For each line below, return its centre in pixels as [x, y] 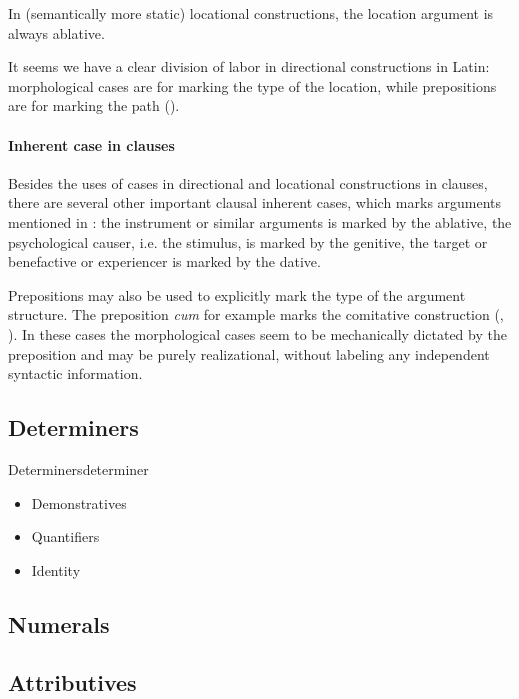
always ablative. [56, 32]
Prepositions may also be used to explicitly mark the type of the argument [237, 294]
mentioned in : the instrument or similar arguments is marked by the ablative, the [260, 221]
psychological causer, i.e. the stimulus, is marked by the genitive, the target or [248, 241]
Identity [56, 569]
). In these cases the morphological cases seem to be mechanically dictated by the [257, 333]
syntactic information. [75, 373]
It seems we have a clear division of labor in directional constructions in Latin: [249, 66]
